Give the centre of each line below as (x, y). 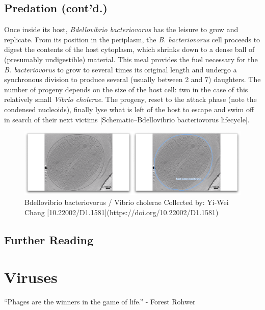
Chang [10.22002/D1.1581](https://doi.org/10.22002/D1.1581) (122, 212)
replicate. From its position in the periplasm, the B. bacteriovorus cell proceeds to (132, 39)
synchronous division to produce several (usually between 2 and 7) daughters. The (132, 79)
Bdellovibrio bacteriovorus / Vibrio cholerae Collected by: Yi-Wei (127, 202)
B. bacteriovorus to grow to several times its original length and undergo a (121, 69)
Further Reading (49, 239)
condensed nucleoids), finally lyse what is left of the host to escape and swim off (129, 109)
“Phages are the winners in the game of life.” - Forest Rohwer (100, 302)
